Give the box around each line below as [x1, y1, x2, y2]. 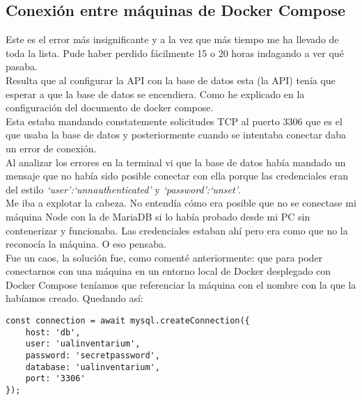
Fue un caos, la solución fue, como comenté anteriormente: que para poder [6, 250, 323, 264]
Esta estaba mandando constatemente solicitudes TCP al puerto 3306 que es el [6, 113, 343, 128]
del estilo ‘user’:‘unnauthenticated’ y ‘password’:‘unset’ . [6, 182, 241, 196]
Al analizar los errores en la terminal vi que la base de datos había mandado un [6, 154, 346, 169]
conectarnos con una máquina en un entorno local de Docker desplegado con [6, 264, 331, 278]
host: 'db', [25, 327, 81, 337]
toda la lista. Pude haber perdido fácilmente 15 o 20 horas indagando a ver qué [6, 45, 344, 60]
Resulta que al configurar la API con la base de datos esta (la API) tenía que [6, 72, 336, 87]
